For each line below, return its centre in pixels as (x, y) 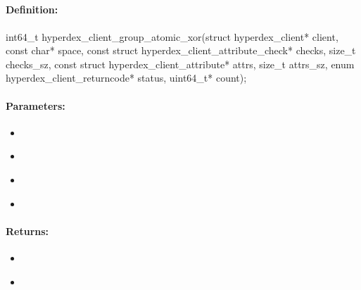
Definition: (32, 10)
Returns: (27, 231)
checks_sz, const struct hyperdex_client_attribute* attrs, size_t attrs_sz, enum (180, 64)
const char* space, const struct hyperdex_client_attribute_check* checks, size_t (181, 50)
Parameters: (36, 105)
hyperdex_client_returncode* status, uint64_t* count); (126, 78)
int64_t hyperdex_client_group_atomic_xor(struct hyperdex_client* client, (172, 36)
